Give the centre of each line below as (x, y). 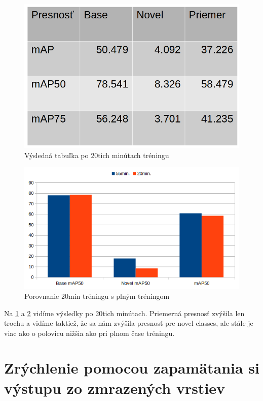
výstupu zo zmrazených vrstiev (115, 388)
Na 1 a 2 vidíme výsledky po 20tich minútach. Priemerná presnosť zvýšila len (124, 313)
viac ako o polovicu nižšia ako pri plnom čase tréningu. (89, 333)
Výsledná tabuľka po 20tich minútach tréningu (97, 155)
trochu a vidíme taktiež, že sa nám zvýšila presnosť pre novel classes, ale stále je (129, 323)
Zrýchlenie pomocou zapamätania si (132, 368)
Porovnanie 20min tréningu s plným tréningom (97, 296)
